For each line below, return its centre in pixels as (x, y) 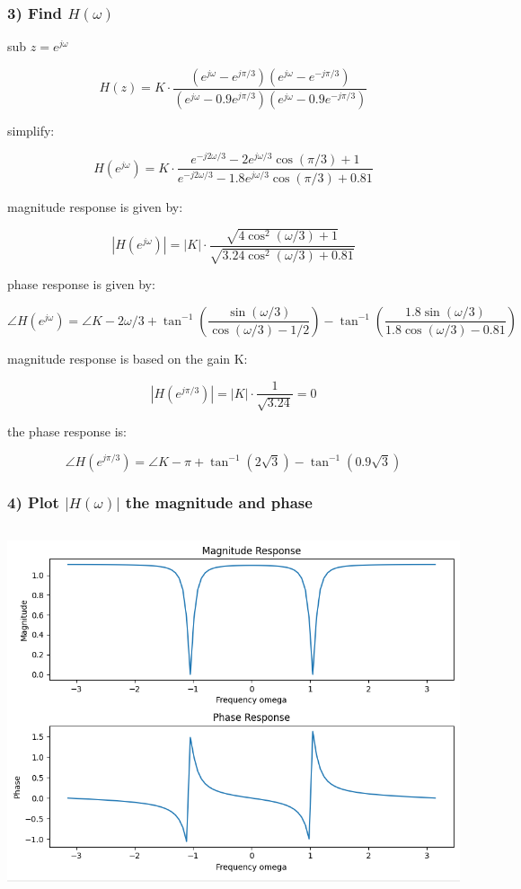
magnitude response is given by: (95, 206)
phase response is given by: (81, 284)
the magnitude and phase (219, 502)
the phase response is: (67, 431)
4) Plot (33, 502)
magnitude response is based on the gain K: (128, 358)
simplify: (31, 130)
